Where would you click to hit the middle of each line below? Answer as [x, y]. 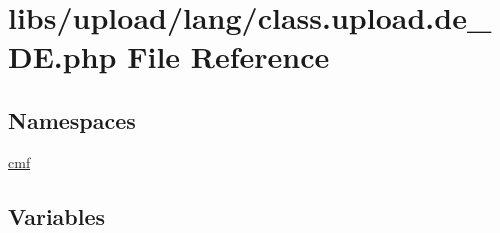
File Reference [228, 56]
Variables [57, 215]
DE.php [62, 56]
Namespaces [72, 119]
